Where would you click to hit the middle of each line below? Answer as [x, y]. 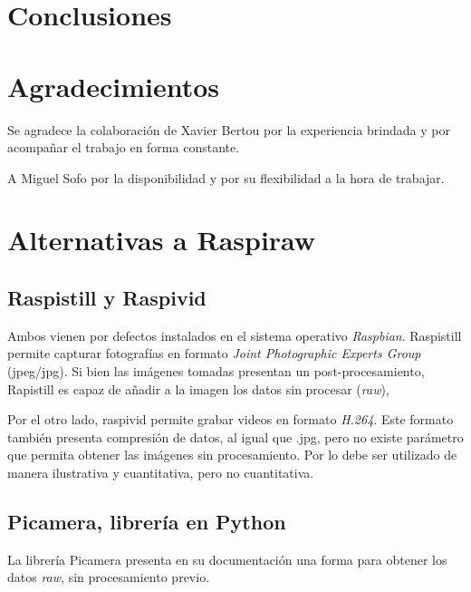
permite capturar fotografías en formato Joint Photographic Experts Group [214, 353]
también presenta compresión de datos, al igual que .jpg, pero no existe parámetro [235, 437]
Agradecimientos [114, 86]
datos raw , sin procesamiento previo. [109, 577]
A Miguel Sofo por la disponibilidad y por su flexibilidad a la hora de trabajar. [226, 177]
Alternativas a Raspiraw [162, 240]
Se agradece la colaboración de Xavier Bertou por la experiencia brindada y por [229, 129]
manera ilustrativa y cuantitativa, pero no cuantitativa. [161, 473]
